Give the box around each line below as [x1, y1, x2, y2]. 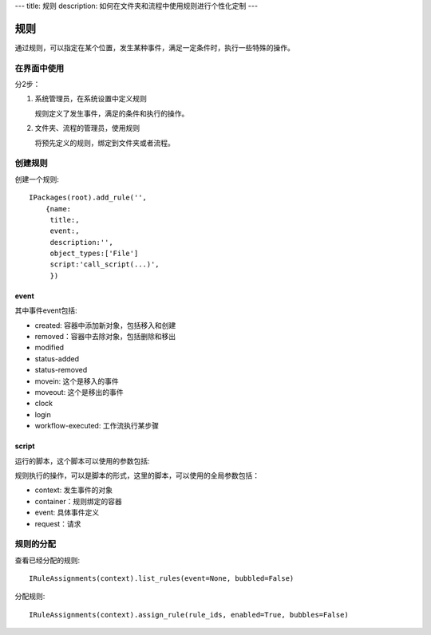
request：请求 [34, 519, 81, 528]
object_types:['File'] [49, 249, 139, 258]
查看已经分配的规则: [14, 555, 81, 565]
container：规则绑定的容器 [34, 496, 123, 506]
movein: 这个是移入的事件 [34, 376, 119, 386]
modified [34, 343, 64, 353]
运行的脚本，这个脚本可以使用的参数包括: [14, 456, 151, 466]
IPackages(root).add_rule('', [29, 193, 148, 203]
